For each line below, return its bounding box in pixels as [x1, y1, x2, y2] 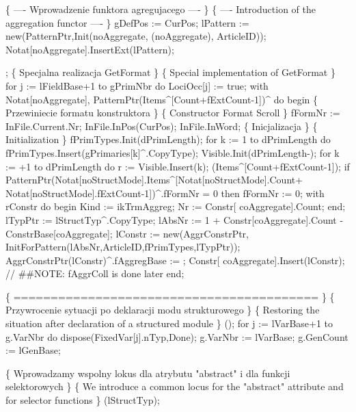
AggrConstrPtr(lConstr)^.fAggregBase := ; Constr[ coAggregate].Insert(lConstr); [5, 253, 345, 267]
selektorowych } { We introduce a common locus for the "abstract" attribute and [5, 379, 344, 394]
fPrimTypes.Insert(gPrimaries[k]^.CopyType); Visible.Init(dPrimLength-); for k [5, 145, 340, 159]
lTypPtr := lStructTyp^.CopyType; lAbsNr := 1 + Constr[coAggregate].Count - [5, 212, 344, 227]
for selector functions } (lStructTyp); [5, 393, 160, 407]
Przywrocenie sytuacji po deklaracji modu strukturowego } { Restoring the [5, 302, 320, 317]
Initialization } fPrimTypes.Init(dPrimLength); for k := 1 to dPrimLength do [5, 132, 331, 146]
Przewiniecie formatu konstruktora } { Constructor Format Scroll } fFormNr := [5, 105, 340, 120]
